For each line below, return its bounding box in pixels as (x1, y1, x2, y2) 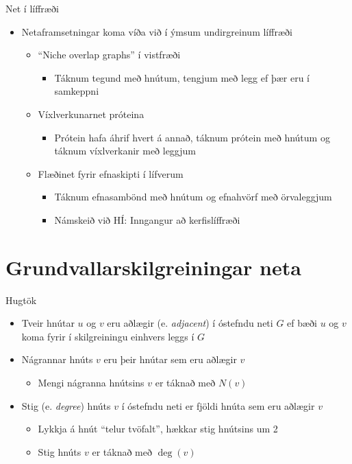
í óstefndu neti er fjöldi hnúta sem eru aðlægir (121, 398, 315, 413)
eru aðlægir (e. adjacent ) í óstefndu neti (107, 316, 273, 330)
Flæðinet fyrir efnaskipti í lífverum (38, 166, 184, 181)
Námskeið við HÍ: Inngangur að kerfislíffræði (54, 212, 240, 227)
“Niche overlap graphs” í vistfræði (38, 47, 181, 62)
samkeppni (54, 84, 99, 98)
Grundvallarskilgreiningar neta (5, 253, 301, 281)
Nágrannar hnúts (21, 352, 93, 367)
